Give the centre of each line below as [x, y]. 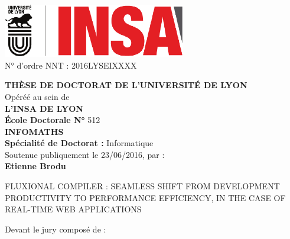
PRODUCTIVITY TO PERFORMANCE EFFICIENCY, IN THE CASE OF [145, 197]
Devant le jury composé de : [56, 229]
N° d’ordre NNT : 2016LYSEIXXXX [71, 65]
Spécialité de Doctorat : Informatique [79, 143]
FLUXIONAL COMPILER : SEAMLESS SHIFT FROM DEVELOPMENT [142, 186]
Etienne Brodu [35, 166]
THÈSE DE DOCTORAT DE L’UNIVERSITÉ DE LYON [126, 85]
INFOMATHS [34, 131]
